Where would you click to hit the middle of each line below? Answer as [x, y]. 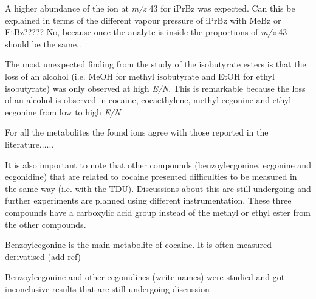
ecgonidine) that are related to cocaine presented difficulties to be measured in [151, 177]
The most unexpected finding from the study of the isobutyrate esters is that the [156, 64]
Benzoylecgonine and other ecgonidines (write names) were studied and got [145, 277]
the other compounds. [46, 224]
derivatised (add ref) [43, 256]
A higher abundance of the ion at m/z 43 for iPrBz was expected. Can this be [150, 8]
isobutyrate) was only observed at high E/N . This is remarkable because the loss [155, 88]
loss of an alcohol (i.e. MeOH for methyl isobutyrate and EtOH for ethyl [140, 76]
